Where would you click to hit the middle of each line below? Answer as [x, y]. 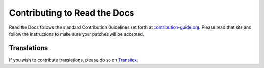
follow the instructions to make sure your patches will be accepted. [77, 34]
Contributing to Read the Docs [72, 13]
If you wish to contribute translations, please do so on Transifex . [74, 60]
